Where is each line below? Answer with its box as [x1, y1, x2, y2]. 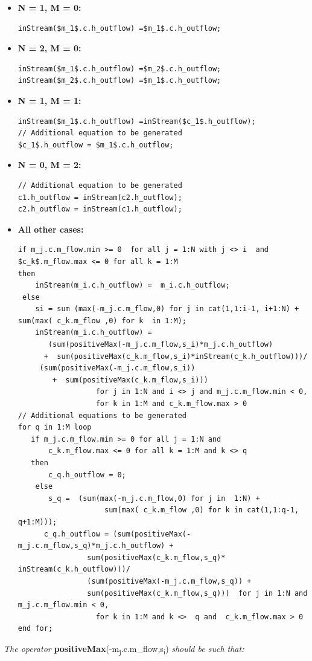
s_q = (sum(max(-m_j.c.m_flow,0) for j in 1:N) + [48, 494, 260, 503]
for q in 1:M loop [18, 423, 92, 432]
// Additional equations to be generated [18, 411, 186, 420]
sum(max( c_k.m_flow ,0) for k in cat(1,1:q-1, [104, 506, 299, 515]
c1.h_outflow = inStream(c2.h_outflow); [18, 193, 182, 202]
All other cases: [18, 222, 84, 235]
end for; [18, 624, 53, 633]
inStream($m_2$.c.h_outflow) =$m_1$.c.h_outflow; [18, 76, 221, 85]
